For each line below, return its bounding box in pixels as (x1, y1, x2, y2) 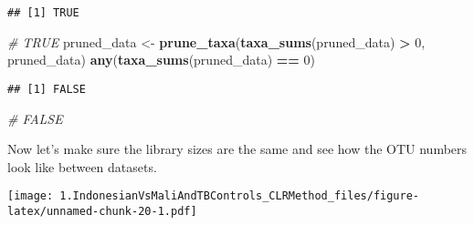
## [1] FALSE (7, 82, 86, 96)
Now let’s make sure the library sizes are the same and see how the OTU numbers (7, 139, 468, 159)
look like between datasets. (7, 157, 157, 176)
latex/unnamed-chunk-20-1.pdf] (7, 204, 197, 218)
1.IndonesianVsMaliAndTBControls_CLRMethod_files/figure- (59, 189, 420, 203)
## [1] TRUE (7, 6, 79, 19)
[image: (7, 189, 54, 203)
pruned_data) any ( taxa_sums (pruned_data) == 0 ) (7, 50, 315, 69)
